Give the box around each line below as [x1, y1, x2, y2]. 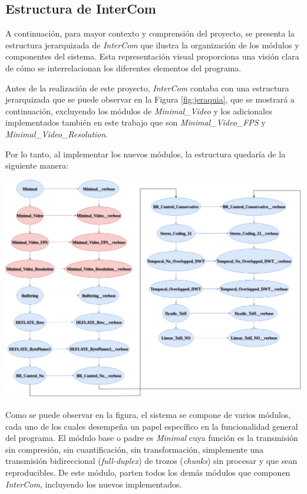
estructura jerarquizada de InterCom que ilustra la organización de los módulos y [5, 38, 299, 51]
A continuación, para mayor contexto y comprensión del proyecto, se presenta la [5, 27, 295, 39]
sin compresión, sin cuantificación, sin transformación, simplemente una [5, 443, 264, 455]
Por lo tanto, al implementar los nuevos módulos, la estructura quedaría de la [5, 147, 286, 160]
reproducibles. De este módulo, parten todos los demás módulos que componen [5, 466, 291, 478]
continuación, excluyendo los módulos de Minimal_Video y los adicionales [5, 104, 272, 117]
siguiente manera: [5, 159, 69, 172]
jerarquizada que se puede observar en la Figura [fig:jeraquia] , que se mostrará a [5, 93, 295, 106]
